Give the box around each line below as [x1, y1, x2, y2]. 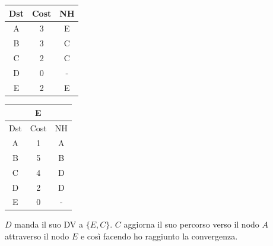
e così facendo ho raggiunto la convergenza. [80, 230, 238, 242]
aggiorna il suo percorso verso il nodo [123, 218, 259, 231]
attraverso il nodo [5, 230, 69, 242]
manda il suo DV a [14, 218, 84, 231]
